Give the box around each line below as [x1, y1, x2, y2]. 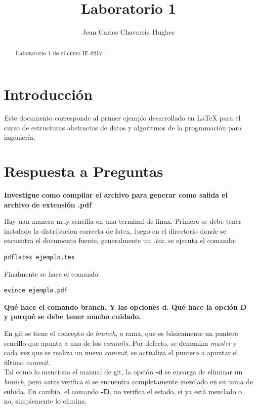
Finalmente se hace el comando [4, 268, 98, 279]
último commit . [4, 357, 50, 367]
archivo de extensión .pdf [4, 199, 92, 209]
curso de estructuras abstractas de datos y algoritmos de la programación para [4, 122, 242, 132]
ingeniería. [4, 132, 36, 142]
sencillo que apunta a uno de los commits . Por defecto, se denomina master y [4, 337, 237, 348]
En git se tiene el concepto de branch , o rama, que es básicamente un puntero [4, 327, 239, 338]
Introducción [4, 84, 93, 104]
